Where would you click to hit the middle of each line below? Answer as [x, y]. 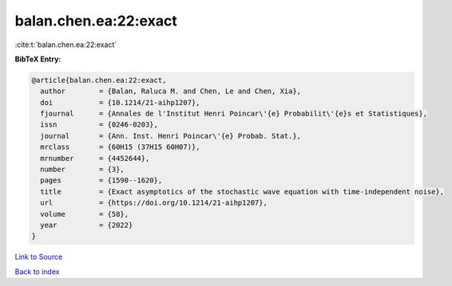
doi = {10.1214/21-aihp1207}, [120, 102]
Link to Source [39, 257]
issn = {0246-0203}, [99, 125]
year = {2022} [87, 225]
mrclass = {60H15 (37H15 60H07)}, [120, 147]
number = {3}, [83, 170]
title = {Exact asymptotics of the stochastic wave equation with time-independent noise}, [242, 192]
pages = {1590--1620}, [101, 180]
